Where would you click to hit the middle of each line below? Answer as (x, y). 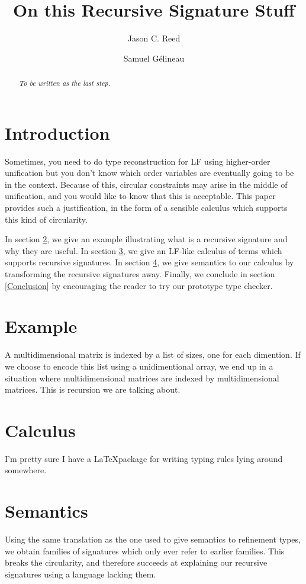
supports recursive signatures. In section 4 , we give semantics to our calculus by (149, 262)
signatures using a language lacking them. (80, 574)
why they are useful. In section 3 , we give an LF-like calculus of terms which (144, 250)
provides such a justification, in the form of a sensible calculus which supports (146, 208)
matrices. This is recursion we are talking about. (93, 389)
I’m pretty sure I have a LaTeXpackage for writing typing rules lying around (144, 458)
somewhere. (26, 470)
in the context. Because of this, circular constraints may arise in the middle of (146, 184)
